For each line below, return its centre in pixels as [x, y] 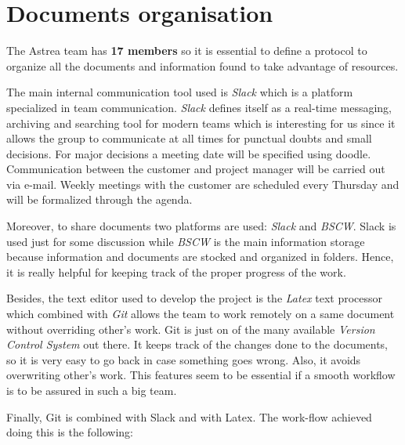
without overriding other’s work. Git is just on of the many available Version [191, 329]
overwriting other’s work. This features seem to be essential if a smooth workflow [201, 375]
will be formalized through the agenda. [99, 199]
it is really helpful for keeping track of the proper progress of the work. [176, 271]
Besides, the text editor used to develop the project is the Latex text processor [195, 298]
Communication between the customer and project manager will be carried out [196, 169]
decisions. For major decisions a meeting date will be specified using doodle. [189, 153]
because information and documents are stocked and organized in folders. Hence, [200, 257]
